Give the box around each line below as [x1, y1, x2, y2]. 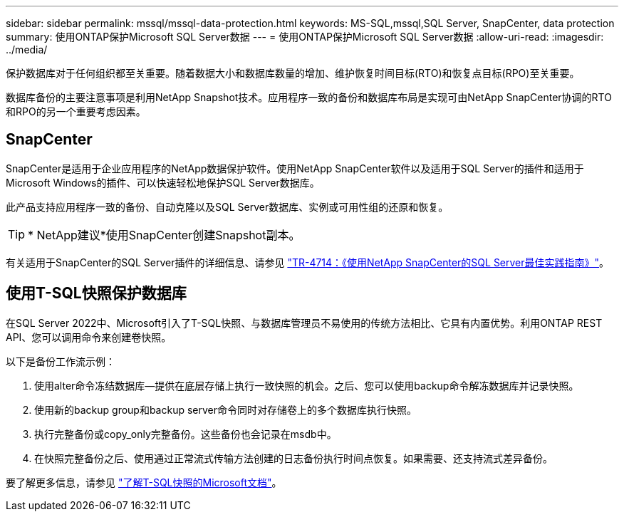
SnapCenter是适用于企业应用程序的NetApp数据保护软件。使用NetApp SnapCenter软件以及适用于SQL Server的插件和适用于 [6, 162, 584, 174]
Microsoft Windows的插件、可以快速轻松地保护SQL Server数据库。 [6, 176, 320, 189]
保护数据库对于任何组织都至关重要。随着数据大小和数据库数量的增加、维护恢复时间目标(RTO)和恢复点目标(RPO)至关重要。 [6, 67, 580, 79]
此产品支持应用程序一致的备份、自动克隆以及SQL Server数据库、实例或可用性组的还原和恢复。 [6, 200, 449, 213]
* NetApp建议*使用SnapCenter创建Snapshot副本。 [28, 227, 301, 242]
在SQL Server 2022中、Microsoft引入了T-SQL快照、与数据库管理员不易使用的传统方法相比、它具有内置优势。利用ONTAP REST [6, 316, 603, 329]
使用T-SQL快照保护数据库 [6, 284, 187, 303]
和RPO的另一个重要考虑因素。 [6, 105, 146, 117]
